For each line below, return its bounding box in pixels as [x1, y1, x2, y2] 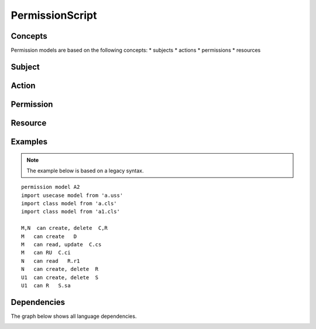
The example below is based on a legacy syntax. [26, 167, 144, 174]
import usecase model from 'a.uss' [21, 192, 123, 199]
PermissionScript [11, 9, 97, 22]
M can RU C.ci [21, 249, 71, 256]
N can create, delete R [21, 266, 99, 273]
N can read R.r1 [21, 257, 80, 264]
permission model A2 [21, 184, 80, 191]
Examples [11, 137, 48, 147]
